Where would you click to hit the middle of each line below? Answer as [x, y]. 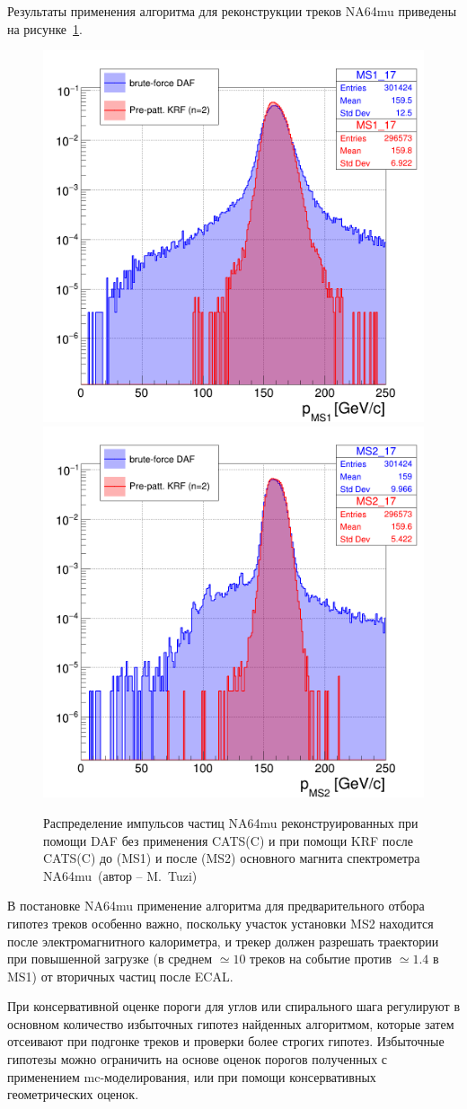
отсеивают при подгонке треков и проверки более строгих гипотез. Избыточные [226, 1041]
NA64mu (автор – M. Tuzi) [120, 875]
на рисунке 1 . [45, 28]
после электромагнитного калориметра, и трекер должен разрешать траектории [223, 941]
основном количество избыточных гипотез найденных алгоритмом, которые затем [231, 1023]
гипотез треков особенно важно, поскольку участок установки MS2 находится [220, 923]
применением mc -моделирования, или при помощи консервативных [192, 1076]
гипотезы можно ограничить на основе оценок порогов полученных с [198, 1059]
